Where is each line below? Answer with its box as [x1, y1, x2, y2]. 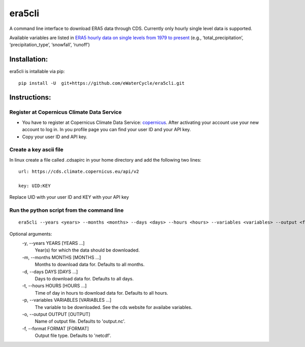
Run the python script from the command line [9, 207, 124, 214]
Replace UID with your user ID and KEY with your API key [9, 194, 129, 200]
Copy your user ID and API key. [22, 134, 87, 140]
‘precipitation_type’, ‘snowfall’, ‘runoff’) [9, 42, 90, 48]
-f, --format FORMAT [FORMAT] [22, 325, 89, 331]
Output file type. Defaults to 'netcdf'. [35, 333, 111, 339]
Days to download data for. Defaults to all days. [35, 275, 134, 281]
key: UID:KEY [18, 183, 51, 188]
